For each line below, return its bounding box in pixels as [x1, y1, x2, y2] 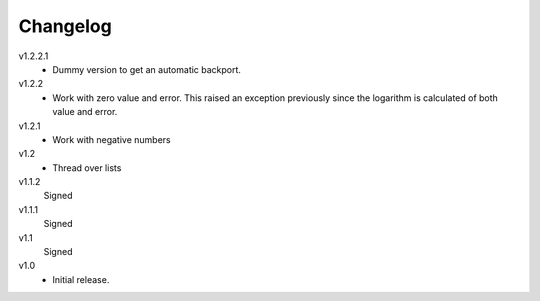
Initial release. [52, 273, 110, 285]
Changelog [18, 15, 112, 37]
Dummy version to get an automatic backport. [52, 63, 242, 75]
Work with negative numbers [52, 133, 171, 145]
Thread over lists [52, 161, 122, 174]
